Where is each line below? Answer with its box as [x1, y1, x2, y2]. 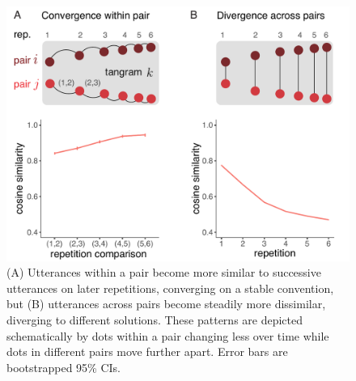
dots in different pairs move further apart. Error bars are [6, 343, 288, 360]
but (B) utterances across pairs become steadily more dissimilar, [6, 295, 326, 312]
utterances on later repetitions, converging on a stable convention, [6, 279, 334, 296]
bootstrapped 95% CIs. [6, 358, 121, 375]
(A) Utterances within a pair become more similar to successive [6, 264, 321, 281]
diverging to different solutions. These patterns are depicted [6, 311, 303, 328]
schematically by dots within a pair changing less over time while [6, 327, 329, 344]
